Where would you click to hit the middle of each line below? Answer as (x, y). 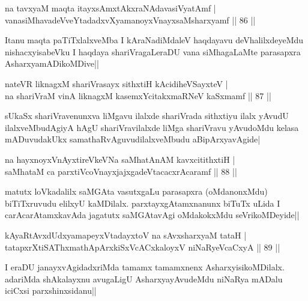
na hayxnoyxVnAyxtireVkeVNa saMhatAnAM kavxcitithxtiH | (120, 159)
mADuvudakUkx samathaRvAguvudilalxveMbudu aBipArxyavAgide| (133, 139)
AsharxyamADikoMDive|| (52, 63)
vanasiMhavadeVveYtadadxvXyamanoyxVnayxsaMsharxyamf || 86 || (130, 20)
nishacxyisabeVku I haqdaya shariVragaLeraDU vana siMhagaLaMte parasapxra (153, 51)
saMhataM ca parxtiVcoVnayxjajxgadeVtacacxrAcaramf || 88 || (121, 171)
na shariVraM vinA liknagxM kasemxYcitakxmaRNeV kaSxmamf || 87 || (138, 95)
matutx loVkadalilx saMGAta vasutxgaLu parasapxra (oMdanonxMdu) (136, 191)
